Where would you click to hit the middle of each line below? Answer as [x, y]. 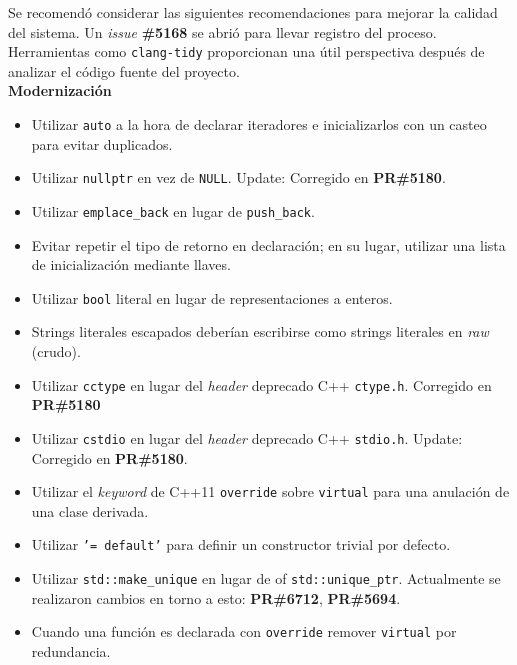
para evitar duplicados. [102, 143]
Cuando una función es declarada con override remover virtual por [244, 631]
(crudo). [56, 351]
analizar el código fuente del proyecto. [124, 70]
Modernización [60, 90]
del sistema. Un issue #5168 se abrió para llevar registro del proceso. [222, 31]
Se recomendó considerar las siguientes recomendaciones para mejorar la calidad [253, 12]
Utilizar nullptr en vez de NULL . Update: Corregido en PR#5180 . [238, 177]
